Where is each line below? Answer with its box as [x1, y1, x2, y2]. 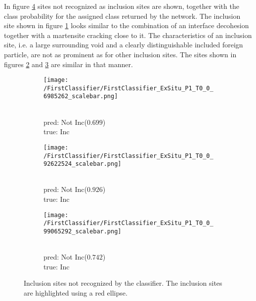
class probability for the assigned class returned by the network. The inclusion [4, 10, 241, 21]
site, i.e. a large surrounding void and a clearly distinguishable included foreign [4, 39, 243, 50]
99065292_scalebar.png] [43, 227, 122, 235]
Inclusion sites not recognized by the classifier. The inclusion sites [24, 278, 222, 288]
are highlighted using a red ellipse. [24, 288, 128, 298]
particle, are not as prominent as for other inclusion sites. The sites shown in [4, 49, 237, 59]
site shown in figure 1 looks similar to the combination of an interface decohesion [4, 20, 249, 31]
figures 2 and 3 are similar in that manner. [4, 59, 133, 69]
